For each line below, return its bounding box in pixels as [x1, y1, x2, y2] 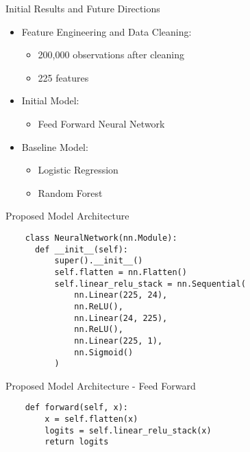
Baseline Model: [21, 139, 88, 154]
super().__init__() [54, 256, 143, 266]
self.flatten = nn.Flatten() [54, 267, 187, 277]
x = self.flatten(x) [45, 414, 138, 425]
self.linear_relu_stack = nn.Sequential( [54, 278, 246, 289]
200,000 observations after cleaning [38, 47, 184, 62]
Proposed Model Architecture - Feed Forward [5, 378, 196, 392]
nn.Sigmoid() [74, 347, 134, 357]
